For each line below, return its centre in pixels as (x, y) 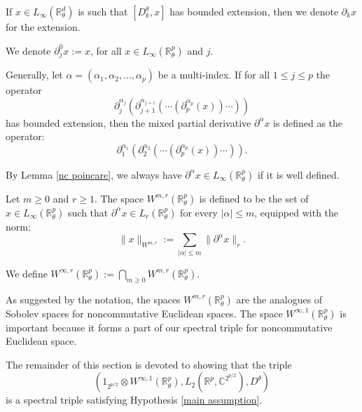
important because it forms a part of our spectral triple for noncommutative (169, 327)
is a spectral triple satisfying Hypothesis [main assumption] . (134, 400)
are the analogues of (279, 299)
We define (27, 273)
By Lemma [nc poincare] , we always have (94, 174)
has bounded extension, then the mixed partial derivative (128, 122)
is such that (103, 11)
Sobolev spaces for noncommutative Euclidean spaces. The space (144, 313)
